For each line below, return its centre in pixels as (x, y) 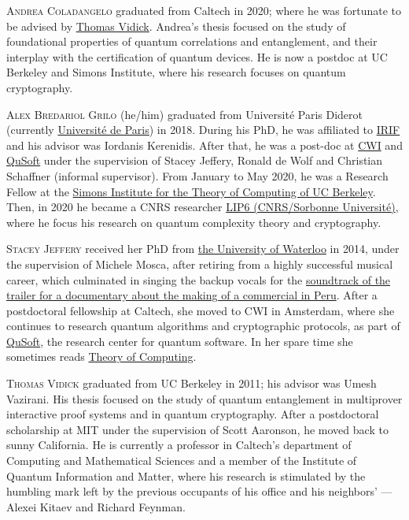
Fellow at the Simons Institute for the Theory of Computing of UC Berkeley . (191, 191)
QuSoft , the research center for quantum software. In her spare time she (180, 341)
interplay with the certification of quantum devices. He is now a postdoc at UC (197, 56)
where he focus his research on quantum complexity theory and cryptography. (194, 222)
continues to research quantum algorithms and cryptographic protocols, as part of (203, 326)
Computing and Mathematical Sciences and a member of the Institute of (182, 461)
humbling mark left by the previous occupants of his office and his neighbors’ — (199, 491)
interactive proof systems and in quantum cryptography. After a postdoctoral (193, 414)
